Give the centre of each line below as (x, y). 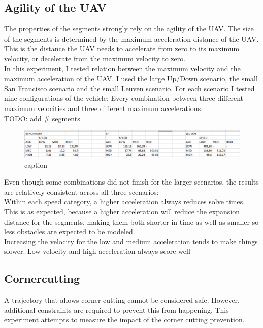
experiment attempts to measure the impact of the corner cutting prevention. (124, 320)
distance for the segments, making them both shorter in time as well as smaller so (131, 221)
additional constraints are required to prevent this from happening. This (117, 309)
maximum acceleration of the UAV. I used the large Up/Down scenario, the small (131, 78)
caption (36, 165)
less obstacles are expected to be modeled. (70, 231)
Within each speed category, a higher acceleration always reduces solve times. (125, 202)
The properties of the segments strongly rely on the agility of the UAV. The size (129, 29)
